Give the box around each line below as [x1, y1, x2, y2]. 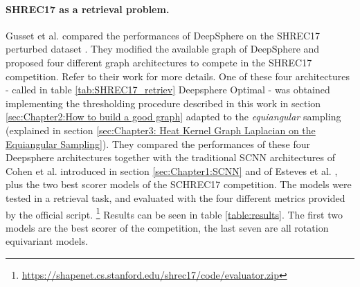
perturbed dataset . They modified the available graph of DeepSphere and [6, 41, 320, 56]
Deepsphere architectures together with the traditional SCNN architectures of [6, 150, 335, 165]
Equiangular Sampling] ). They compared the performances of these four [6, 136, 311, 151]
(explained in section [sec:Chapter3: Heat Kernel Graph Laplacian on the [6, 122, 316, 137]
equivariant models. [6, 234, 89, 248]
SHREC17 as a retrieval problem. [6, 1, 170, 16]
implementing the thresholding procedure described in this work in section [6, 95, 321, 110]
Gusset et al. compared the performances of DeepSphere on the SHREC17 [6, 28, 321, 42]
